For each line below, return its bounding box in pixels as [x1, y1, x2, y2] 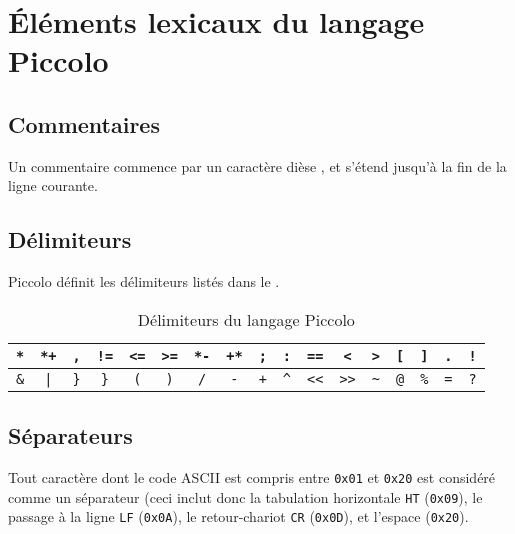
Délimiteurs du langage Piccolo [137, 307, 355, 331]
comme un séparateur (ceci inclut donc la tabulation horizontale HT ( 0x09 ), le [8, 486, 483, 507]
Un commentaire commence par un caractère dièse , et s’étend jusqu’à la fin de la [8, 155, 507, 176]
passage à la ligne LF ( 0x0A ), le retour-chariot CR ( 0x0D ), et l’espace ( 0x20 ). [8, 506, 469, 527]
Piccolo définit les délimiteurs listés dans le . [8, 271, 280, 292]
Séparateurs [8, 420, 133, 451]
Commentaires [8, 108, 160, 139]
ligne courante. [8, 175, 98, 196]
